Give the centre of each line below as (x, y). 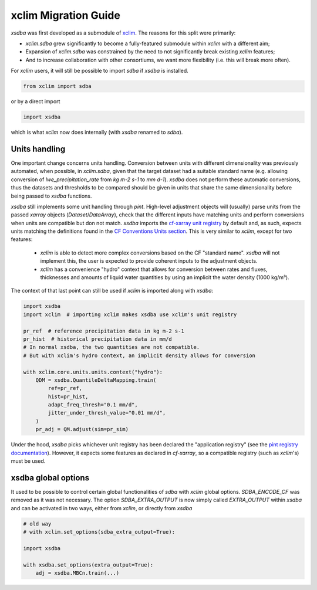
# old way (37, 524)
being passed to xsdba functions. (51, 196)
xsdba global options (50, 478)
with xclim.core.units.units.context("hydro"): (93, 372)
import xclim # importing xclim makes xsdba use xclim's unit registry (130, 314)
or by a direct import (36, 101)
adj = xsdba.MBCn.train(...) (77, 573)
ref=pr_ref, (65, 388)
